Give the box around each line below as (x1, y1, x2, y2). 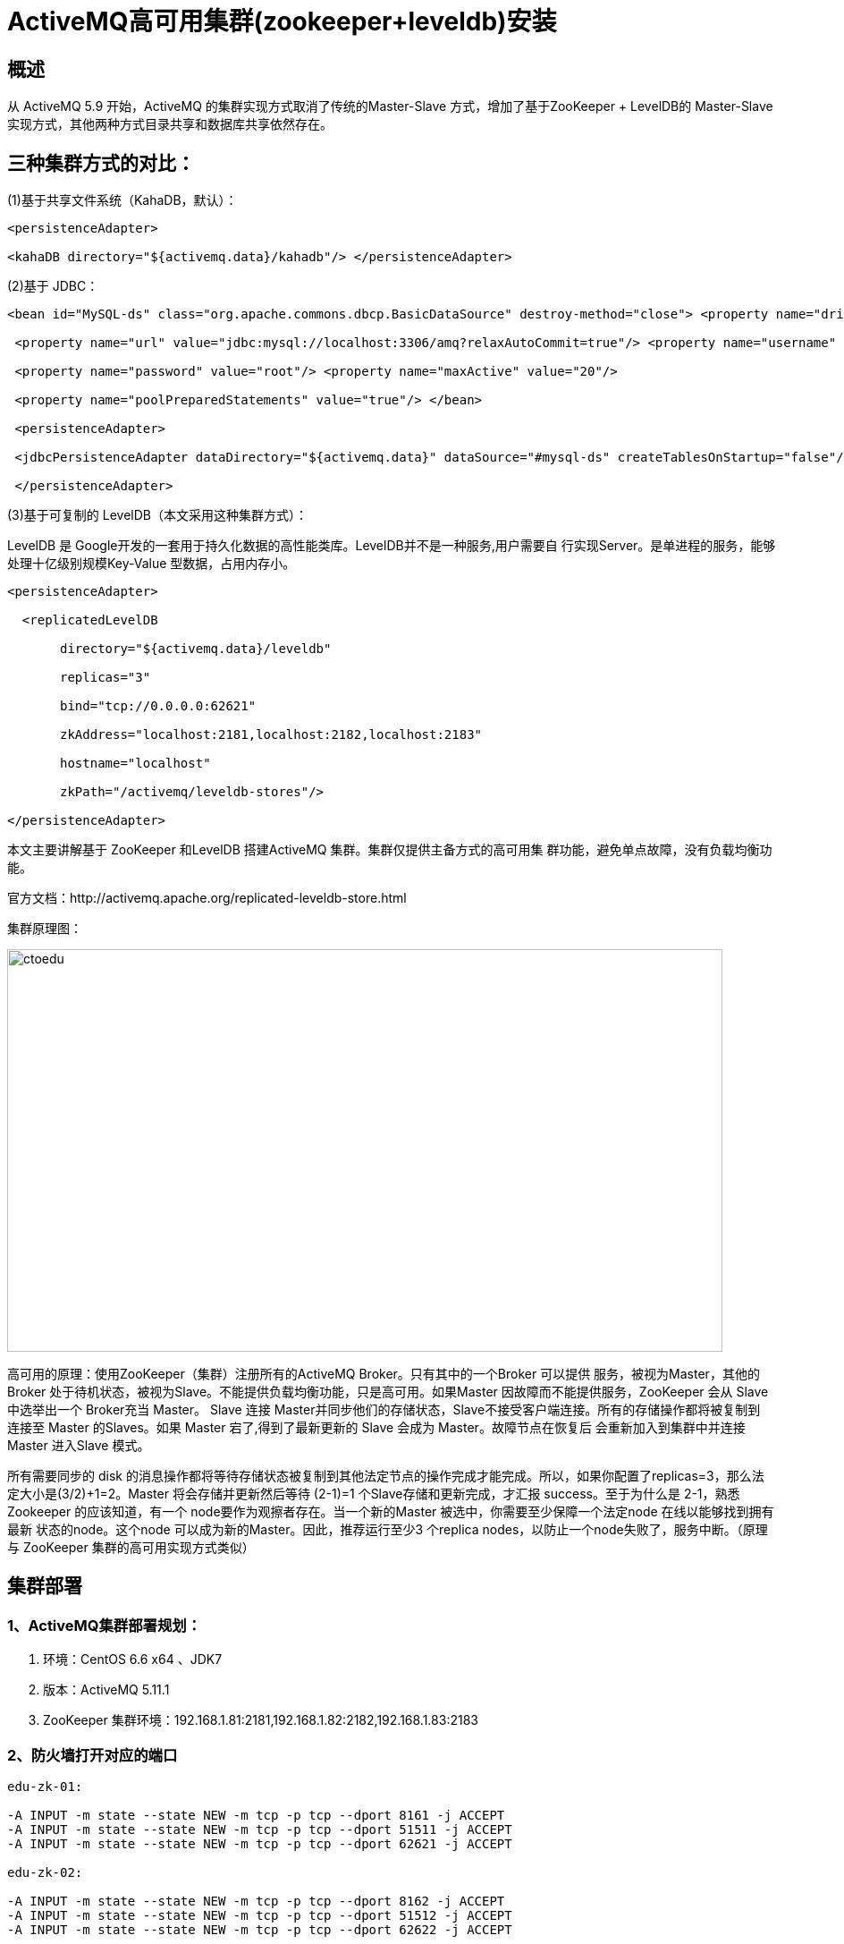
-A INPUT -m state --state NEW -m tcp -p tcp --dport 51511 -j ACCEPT (7, 1821, 512, 1837)
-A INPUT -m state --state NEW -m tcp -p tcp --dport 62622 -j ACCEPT (7, 1922, 512, 1937)
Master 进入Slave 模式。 (7, 1438, 150, 1454)
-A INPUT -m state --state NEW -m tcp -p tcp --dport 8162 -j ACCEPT (7, 1893, 505, 1908)
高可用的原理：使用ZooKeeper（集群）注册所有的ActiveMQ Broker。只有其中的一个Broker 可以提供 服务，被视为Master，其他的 (7, 1366, 760, 1382)
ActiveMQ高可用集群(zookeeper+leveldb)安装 (7, 6, 557, 37)
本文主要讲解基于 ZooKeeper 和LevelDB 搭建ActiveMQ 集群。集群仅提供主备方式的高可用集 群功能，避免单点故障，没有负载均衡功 (7, 842, 772, 858)
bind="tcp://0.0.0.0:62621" (60, 699, 257, 714)
